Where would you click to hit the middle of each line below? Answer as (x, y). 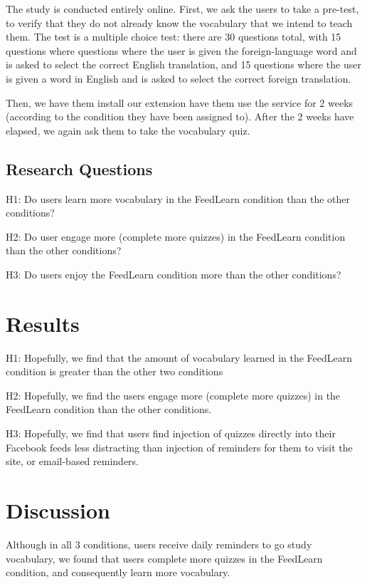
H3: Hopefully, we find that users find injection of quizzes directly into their (171, 433)
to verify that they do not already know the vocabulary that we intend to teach (179, 22)
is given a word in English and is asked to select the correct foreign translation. (179, 78)
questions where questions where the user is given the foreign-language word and (181, 50)
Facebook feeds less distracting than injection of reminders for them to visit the (179, 447)
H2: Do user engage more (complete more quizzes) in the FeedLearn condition (176, 236)
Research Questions (79, 168)
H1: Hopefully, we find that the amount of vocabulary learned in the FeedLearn (179, 357)
